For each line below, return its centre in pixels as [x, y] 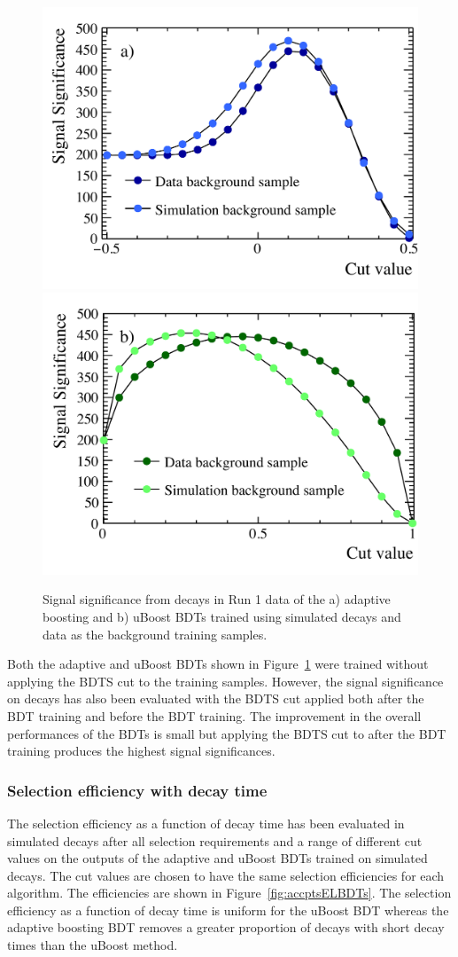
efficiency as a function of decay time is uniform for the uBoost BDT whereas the [228, 910]
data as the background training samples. [155, 634]
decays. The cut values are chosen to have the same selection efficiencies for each [226, 875]
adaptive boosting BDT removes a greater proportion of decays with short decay [226, 927]
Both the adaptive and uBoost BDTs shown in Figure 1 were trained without [218, 664]
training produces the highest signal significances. [141, 751]
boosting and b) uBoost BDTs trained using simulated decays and [222, 616]
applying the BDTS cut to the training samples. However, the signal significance [225, 681]
